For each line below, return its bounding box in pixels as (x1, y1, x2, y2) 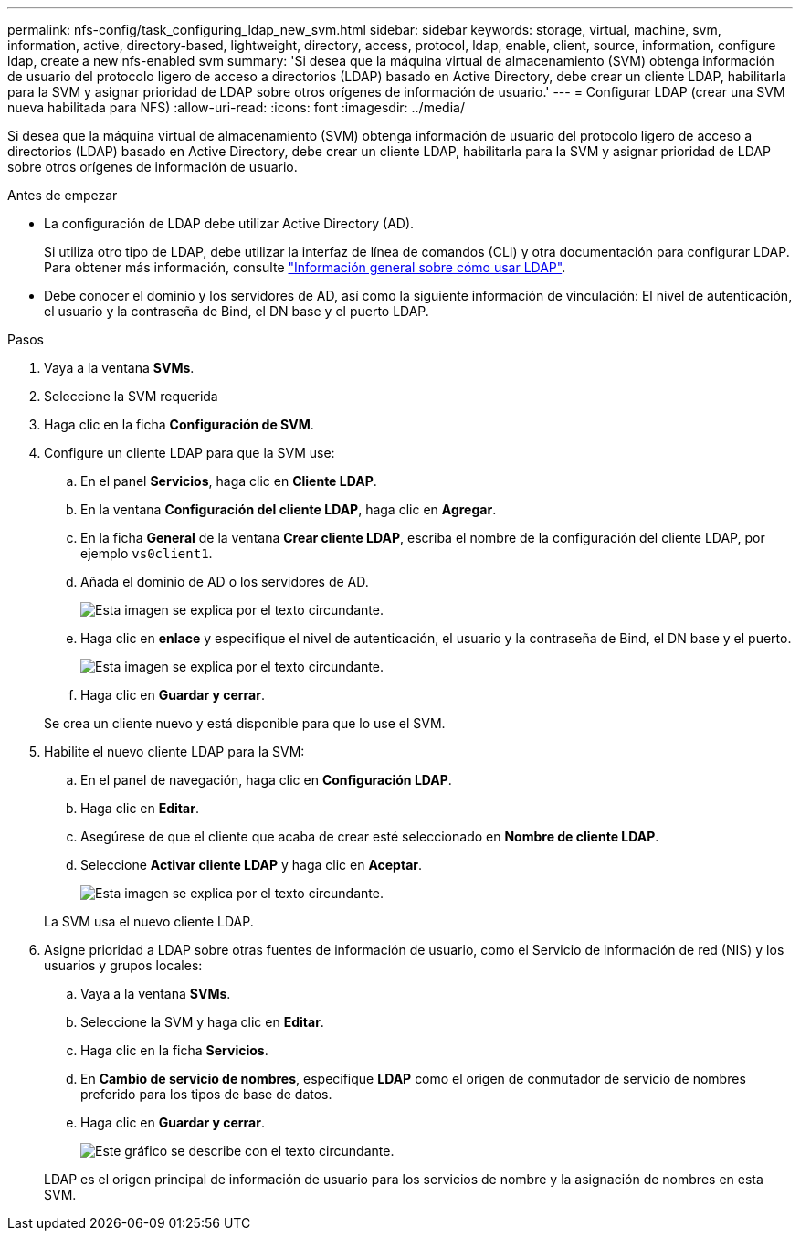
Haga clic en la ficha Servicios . (80, 1042, 268, 1058)
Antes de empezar (7, 187, 118, 203)
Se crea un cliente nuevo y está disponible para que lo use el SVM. (44, 715, 446, 731)
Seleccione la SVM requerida (44, 388, 218, 404)
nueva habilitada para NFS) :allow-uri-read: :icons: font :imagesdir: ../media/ (7, 100, 465, 115)
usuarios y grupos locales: (44, 958, 203, 973)
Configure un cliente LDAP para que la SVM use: (44, 445, 335, 460)
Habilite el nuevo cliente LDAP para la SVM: (44, 744, 305, 759)
